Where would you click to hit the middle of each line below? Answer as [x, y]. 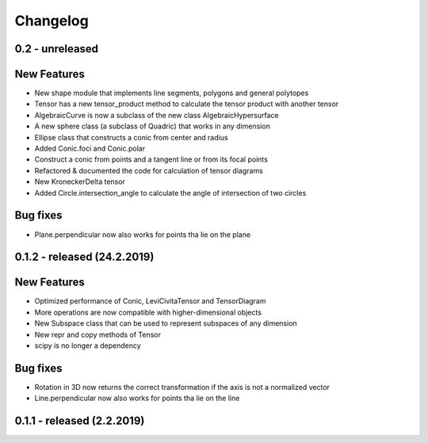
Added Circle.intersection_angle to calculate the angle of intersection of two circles [170, 193]
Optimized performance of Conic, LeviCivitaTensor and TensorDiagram [150, 301]
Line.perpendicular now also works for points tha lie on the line [137, 398]
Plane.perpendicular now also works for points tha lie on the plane [143, 235]
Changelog [52, 21]
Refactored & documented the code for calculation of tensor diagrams [149, 170]
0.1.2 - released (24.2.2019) [84, 257]
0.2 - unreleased [57, 49]
